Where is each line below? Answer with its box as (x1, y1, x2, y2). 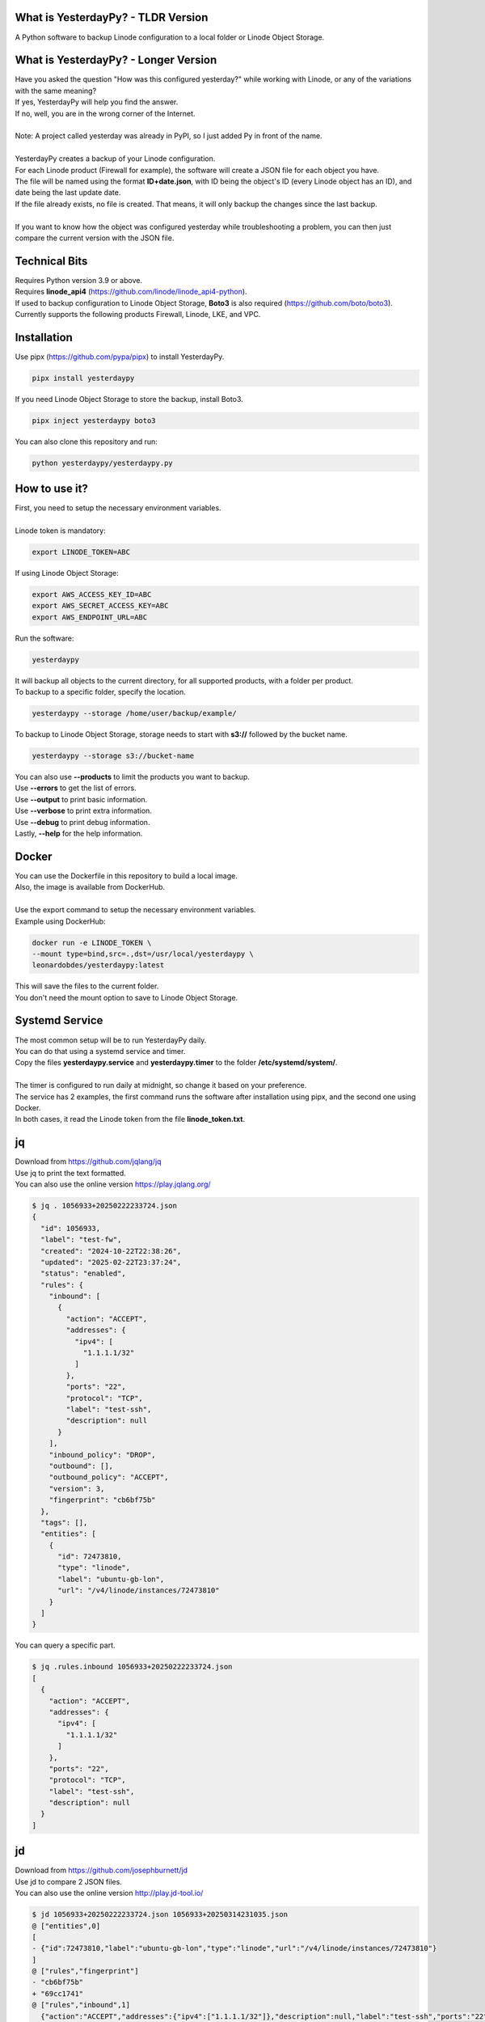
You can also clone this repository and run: (15, 437, 158, 446)
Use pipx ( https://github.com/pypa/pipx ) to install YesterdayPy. (15, 352, 225, 362)
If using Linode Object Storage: (15, 569, 119, 578)
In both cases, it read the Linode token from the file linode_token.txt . (15, 1115, 246, 1124)
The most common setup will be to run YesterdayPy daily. (15, 1035, 207, 1045)
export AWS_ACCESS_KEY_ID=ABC (32, 590, 152, 599)
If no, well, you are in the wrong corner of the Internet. (15, 108, 196, 118)
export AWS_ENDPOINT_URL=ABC (32, 612, 148, 622)
